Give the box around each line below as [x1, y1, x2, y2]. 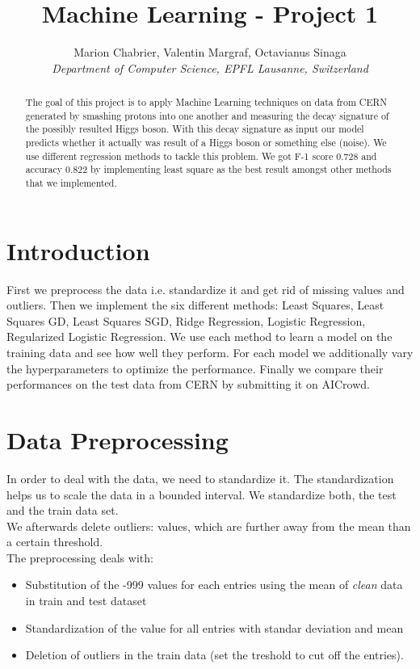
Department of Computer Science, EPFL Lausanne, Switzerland [52, 59, 368, 76]
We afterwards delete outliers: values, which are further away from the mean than [6, 517, 411, 534]
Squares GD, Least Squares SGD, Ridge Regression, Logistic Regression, [6, 312, 366, 329]
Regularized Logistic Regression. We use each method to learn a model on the [6, 328, 393, 345]
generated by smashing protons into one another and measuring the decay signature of [25, 108, 389, 122]
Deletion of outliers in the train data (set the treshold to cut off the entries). [25, 646, 404, 663]
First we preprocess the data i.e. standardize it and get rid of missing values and [6, 280, 405, 297]
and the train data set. [6, 502, 119, 519]
